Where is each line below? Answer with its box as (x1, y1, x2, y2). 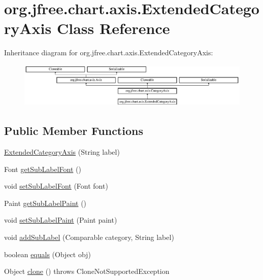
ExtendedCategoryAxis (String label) (4, 147, 120, 157)
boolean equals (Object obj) (4, 249, 91, 259)
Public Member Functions (4, 123, 143, 138)
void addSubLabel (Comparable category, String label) (4, 232, 174, 242)
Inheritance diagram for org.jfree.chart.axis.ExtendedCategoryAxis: (4, 47, 213, 58)
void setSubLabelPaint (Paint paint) (4, 215, 117, 225)
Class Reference (56, 18, 170, 39)
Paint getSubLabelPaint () (4, 197, 87, 208)
